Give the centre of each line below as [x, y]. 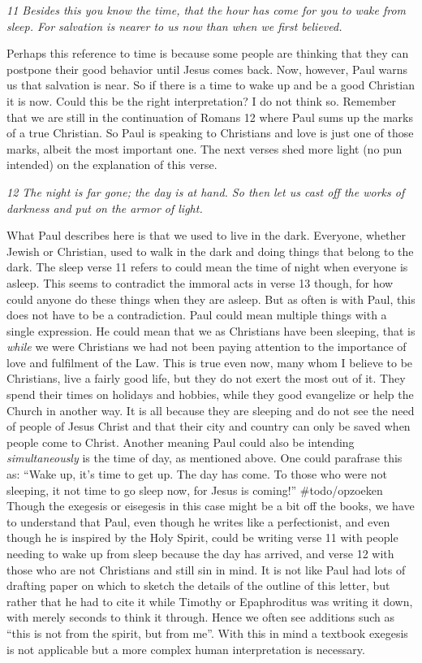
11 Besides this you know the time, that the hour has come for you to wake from [207, 10]
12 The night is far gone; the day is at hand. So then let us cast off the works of [206, 191]
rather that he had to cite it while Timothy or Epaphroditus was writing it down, [210, 601]
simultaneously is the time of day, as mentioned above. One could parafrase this [205, 458]
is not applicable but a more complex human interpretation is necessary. [186, 649]
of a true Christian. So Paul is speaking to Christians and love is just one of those [210, 133]
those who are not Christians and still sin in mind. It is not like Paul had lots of [206, 569]
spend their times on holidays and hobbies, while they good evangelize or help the [210, 394]
